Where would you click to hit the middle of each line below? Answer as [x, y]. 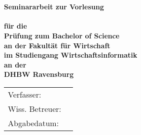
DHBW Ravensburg [39, 74]
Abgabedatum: [34, 123]
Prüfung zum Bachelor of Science [62, 35]
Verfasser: [25, 94]
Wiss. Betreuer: [35, 108]
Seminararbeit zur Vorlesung [54, 7]
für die [16, 26]
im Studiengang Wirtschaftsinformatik [71, 55]
